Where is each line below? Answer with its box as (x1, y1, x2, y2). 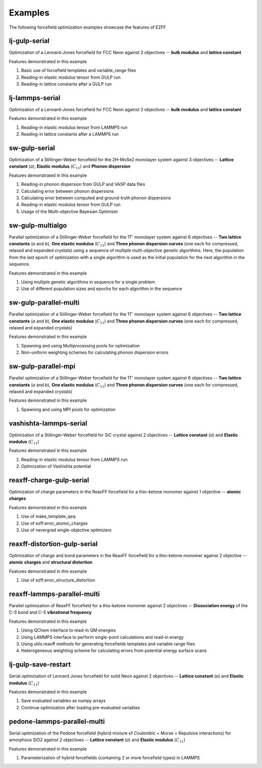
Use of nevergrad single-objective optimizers (21, 527, 112, 533)
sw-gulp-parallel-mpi (9, 362, 76, 371)
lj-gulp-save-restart (9, 661, 71, 669)
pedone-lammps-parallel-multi (9, 717, 105, 726)
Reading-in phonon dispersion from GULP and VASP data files (21, 181, 146, 187)
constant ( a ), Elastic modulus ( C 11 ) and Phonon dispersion (9, 163, 131, 171)
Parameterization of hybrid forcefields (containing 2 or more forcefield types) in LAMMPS (21, 754, 200, 760)
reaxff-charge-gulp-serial (9, 476, 89, 484)
